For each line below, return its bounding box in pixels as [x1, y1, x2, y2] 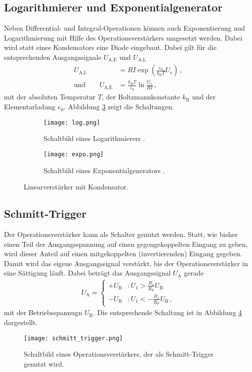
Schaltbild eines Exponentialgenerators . [43, 165, 165, 175]
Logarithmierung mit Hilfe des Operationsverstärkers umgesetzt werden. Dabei [4, 32, 243, 43]
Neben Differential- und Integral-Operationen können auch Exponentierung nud [4, 23, 245, 33]
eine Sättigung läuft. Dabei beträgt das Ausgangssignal [4, 268, 171, 278]
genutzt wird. [24, 358, 64, 369]
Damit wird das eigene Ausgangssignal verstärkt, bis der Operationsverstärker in [4, 258, 248, 268]
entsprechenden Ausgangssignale [4, 51, 102, 62]
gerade [184, 268, 204, 278]
